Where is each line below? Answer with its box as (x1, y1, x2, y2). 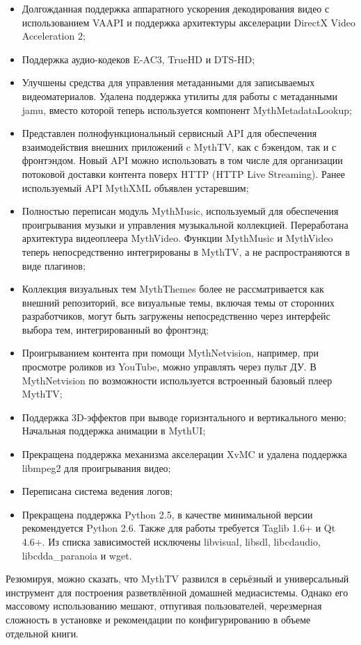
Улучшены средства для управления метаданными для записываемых (22, 75, 315, 90)
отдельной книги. (6, 626, 79, 640)
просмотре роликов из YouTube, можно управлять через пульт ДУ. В (22, 359, 316, 374)
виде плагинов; (22, 258, 86, 272)
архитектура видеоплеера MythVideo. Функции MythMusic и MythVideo (22, 231, 333, 245)
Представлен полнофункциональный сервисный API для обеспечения (22, 126, 317, 140)
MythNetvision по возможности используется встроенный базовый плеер (22, 373, 332, 387)
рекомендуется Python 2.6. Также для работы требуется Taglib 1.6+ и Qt (22, 521, 336, 535)
